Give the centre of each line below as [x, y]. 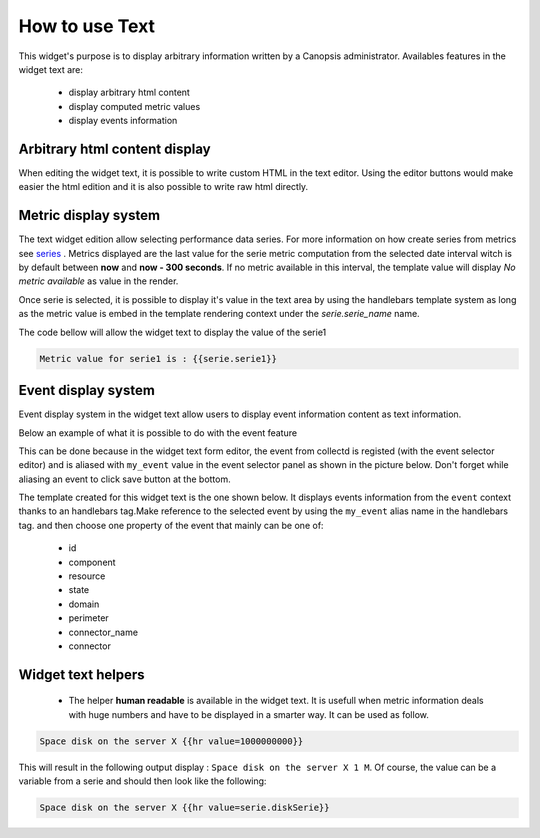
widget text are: [51, 69]
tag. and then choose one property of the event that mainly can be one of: [171, 525]
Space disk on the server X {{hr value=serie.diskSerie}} [184, 808]
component [92, 562]
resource [87, 576]
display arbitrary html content [129, 92]
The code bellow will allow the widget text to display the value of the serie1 [172, 332]
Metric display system [89, 215]
